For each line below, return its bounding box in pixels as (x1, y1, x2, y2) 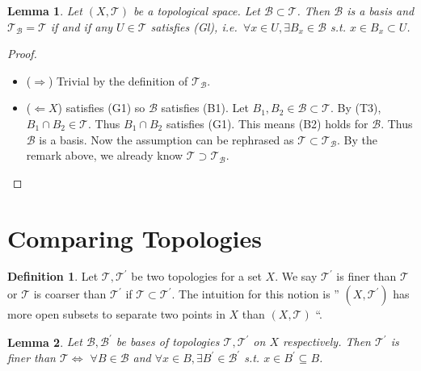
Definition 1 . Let (7, 268, 99, 285)
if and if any (50, 18, 113, 35)
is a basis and (347, 2, 415, 19)
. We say (275, 268, 318, 285)
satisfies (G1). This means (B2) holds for (166, 115, 368, 131)
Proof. (7, 45, 37, 62)
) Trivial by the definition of (48, 72, 188, 89)
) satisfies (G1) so (57, 99, 145, 116)
